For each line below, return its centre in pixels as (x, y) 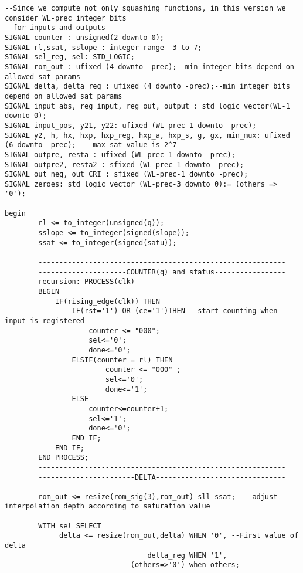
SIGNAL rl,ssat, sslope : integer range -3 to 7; (103, 47)
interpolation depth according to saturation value (108, 506)
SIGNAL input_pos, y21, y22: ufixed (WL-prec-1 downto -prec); (131, 125)
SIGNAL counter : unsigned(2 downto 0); (85, 37)
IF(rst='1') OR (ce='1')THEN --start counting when (175, 311)
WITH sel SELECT (70, 526)
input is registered (45, 321)
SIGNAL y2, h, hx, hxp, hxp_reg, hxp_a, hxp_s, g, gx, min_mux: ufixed (147, 135)
